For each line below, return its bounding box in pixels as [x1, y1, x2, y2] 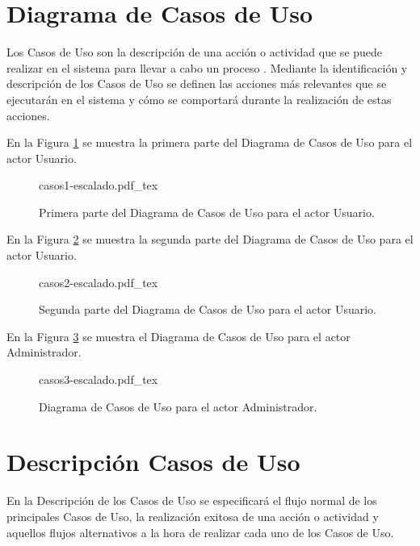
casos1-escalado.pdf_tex [39, 177, 158, 194]
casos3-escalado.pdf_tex [39, 371, 158, 388]
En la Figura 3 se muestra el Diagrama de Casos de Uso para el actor [6, 327, 351, 344]
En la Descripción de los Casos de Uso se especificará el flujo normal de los [6, 492, 377, 509]
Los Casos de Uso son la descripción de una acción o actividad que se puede [6, 44, 383, 60]
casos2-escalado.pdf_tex [39, 273, 158, 290]
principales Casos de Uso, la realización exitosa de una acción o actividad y [6, 507, 379, 524]
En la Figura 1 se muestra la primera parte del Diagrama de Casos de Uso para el [6, 134, 413, 151]
